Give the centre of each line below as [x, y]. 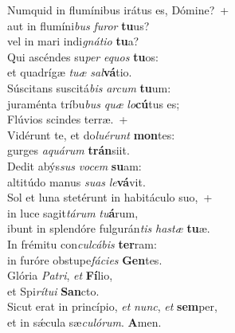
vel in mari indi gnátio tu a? [73, 41]
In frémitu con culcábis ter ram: [82, 243]
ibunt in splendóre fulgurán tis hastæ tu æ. [109, 228]
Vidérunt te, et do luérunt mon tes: [91, 134]
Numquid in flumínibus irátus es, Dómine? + [118, 10]
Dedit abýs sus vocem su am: [74, 165]
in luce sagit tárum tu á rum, [73, 212]
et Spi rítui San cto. [53, 290]
